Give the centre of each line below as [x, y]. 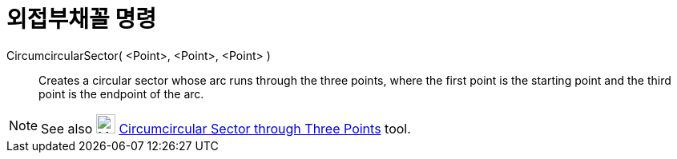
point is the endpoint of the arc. [121, 93]
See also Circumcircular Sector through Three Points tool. [226, 128]
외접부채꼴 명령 [81, 19]
